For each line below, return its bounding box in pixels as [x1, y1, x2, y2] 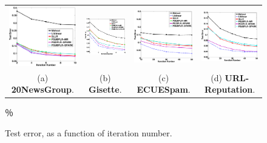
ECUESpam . [137, 83, 191, 96]
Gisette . [88, 83, 122, 96]
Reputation [204, 83, 253, 96]
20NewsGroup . [11, 83, 74, 96]
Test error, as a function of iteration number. [5, 126, 172, 139]
